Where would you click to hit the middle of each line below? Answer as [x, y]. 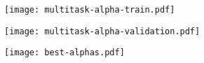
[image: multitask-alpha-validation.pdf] [102, 31]
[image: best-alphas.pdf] [64, 53]
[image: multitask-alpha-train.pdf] [90, 10]
